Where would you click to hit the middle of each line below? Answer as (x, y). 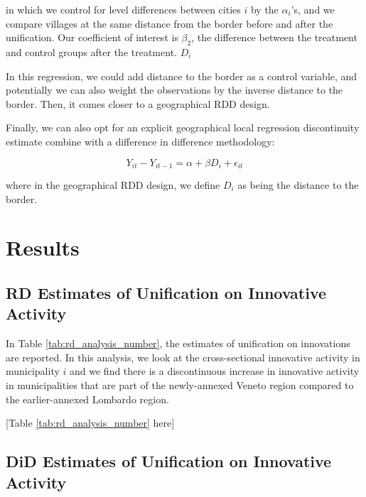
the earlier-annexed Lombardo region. (87, 399)
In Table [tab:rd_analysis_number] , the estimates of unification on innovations (178, 343)
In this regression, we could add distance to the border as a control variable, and (182, 76)
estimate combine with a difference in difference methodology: (140, 141)
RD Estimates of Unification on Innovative (166, 292)
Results (43, 247)
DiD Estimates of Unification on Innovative (169, 461)
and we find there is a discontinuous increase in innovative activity (215, 371)
